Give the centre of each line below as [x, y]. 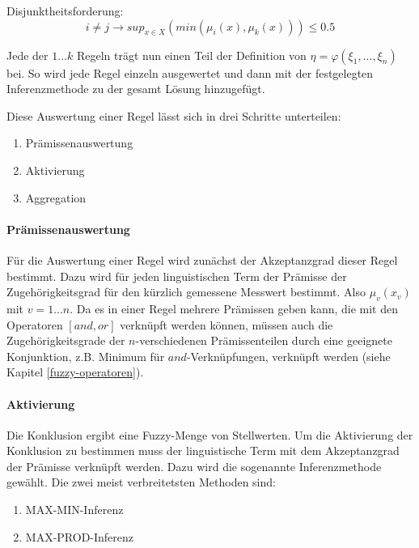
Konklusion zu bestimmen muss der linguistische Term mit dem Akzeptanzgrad [203, 450]
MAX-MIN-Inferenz [74, 510]
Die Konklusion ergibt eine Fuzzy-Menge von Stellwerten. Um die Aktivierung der [210, 434]
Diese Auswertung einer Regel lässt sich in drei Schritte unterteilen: [174, 115]
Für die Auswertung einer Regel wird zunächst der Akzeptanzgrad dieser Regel [202, 259]
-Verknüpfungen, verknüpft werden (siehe [288, 356]
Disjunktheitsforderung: [65, 11]
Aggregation [56, 197]
